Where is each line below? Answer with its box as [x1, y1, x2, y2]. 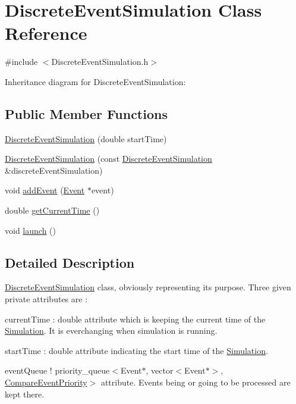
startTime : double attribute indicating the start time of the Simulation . [5, 344, 268, 356]
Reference [5, 21, 87, 45]
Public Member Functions [5, 104, 168, 123]
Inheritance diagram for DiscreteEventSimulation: [5, 75, 186, 87]
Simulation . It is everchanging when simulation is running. [5, 324, 218, 337]
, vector [146, 364, 174, 377]
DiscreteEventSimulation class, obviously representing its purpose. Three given [5, 281, 291, 293]
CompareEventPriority [5, 376, 87, 389]
